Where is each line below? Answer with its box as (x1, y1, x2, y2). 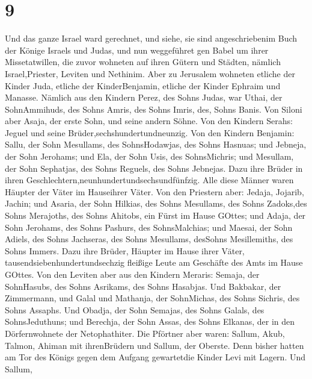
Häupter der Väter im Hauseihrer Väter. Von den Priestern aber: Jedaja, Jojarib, (5, 185, 304, 198)
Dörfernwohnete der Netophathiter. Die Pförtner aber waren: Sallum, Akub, (5, 327, 285, 339)
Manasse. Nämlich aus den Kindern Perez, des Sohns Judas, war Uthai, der (5, 91, 283, 104)
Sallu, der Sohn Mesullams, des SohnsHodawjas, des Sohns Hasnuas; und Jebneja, (5, 138, 307, 151)
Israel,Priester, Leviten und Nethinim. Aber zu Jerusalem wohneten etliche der (5, 67, 295, 80)
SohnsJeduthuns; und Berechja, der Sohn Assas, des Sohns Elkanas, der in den (5, 315, 295, 328)
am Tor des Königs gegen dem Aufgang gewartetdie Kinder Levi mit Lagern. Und (5, 351, 306, 363)
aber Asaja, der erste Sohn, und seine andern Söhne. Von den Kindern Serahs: (5, 114, 293, 127)
